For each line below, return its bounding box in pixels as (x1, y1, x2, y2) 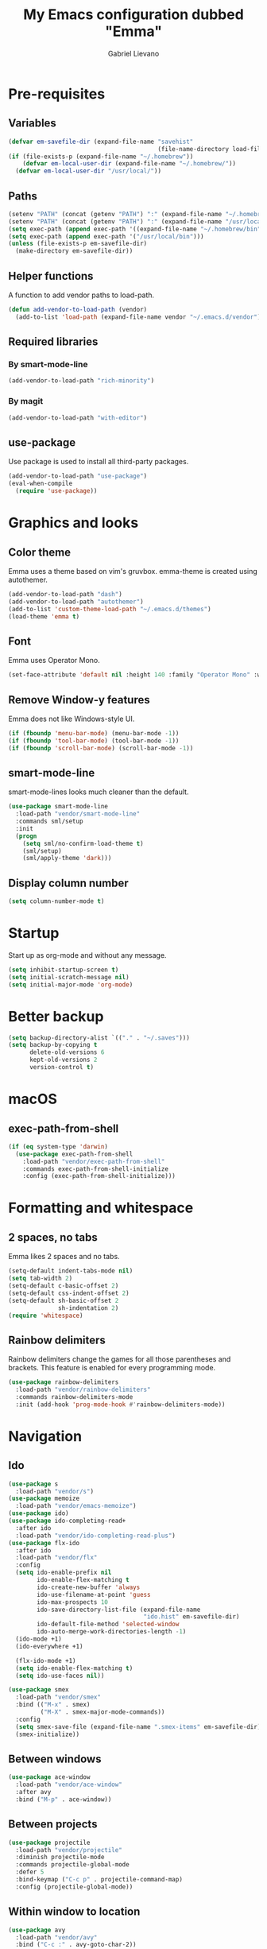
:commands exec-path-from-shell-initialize (22, 1164, 169, 1173)
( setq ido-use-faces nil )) (15, 1672, 105, 1680)
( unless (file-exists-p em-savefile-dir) (8, 240, 148, 248)
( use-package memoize (8, 1494, 80, 1503)
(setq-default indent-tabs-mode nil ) (8, 1267, 133, 1275)
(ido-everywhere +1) (15, 1642, 83, 1650)
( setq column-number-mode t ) (8, 897, 105, 905)
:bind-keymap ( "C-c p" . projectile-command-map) (15, 1876, 183, 1884)
